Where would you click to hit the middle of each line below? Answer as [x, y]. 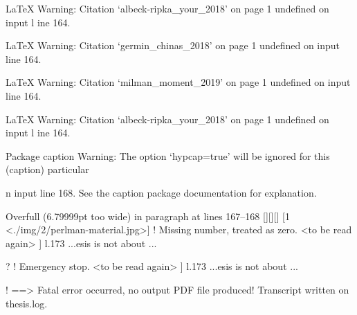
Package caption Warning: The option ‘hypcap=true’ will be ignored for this [168, 155]
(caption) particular [47, 169]
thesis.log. [27, 303]
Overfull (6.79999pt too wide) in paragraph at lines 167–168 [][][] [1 [148, 216]
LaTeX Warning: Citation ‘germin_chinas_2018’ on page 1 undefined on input [173, 45]
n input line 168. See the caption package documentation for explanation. [161, 192]
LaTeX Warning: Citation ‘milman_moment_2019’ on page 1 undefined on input [178, 82]
